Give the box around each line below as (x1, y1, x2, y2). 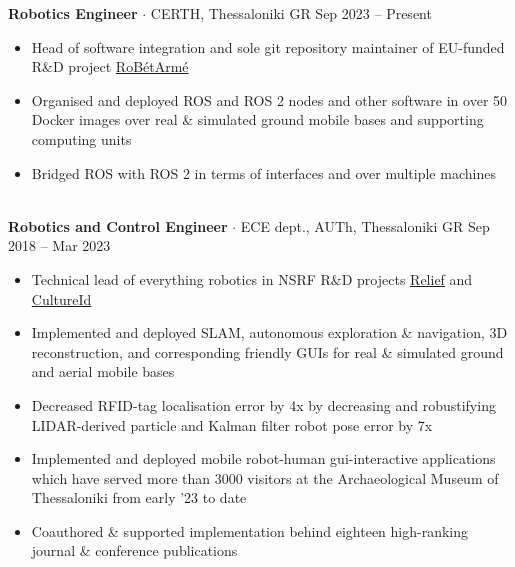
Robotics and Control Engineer (8, 215, 228, 236)
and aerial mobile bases (31, 361, 175, 382)
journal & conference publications (31, 540, 238, 561)
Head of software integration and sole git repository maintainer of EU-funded (31, 36, 505, 57)
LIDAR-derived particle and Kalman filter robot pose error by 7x (31, 414, 433, 435)
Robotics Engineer (8, 3, 138, 23)
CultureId (31, 288, 92, 309)
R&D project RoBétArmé (31, 56, 189, 77)
